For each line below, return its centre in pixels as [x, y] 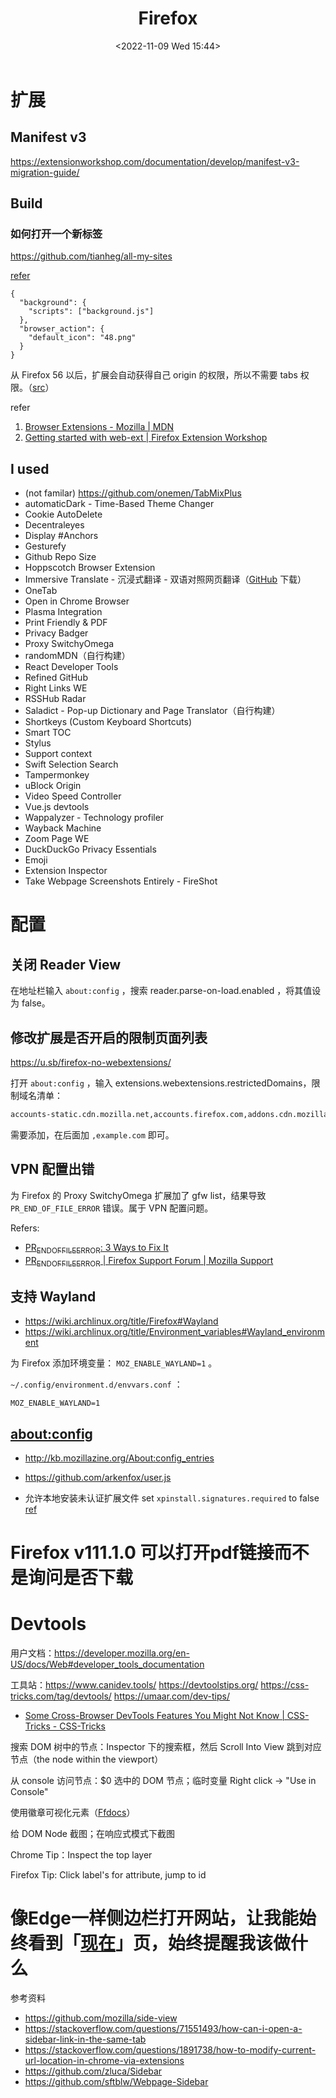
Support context [58, 754]
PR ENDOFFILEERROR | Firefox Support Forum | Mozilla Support [149, 1261]
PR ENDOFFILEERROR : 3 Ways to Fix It [96, 1248]
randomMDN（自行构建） [77, 656]
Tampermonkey [57, 775]
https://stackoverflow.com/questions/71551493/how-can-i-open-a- [163, 2029]
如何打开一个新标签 [56, 234]
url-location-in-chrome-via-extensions [104, 2061]
